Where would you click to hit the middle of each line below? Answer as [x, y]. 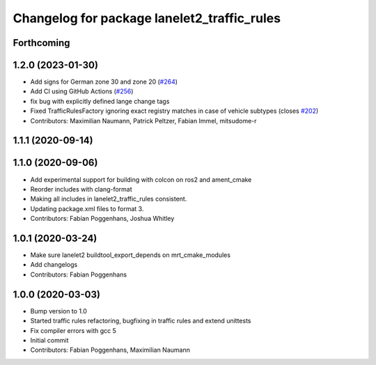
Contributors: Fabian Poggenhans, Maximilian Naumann [110, 350]
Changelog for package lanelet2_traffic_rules [147, 18]
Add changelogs [54, 265]
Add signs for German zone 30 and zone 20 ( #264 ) [104, 82]
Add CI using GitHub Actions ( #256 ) [82, 91]
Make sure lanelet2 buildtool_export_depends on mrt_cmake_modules [131, 255]
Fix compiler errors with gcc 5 [73, 330]
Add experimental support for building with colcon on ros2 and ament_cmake [141, 179]
